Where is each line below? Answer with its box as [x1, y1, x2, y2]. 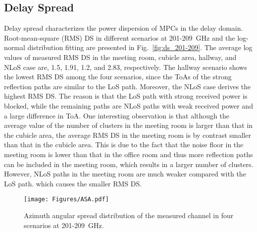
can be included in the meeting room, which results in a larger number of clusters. [4, 159, 254, 169]
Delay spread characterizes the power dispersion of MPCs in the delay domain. [4, 23, 243, 33]
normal [4, 42, 25, 53]
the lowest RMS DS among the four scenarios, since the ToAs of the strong [4, 71, 232, 82]
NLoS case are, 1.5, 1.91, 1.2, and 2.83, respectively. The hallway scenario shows [4, 61, 247, 72]
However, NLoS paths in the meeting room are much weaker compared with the [4, 169, 246, 179]
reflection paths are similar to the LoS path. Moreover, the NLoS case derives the [4, 81, 251, 91]
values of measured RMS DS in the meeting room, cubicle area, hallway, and [4, 52, 237, 62]
